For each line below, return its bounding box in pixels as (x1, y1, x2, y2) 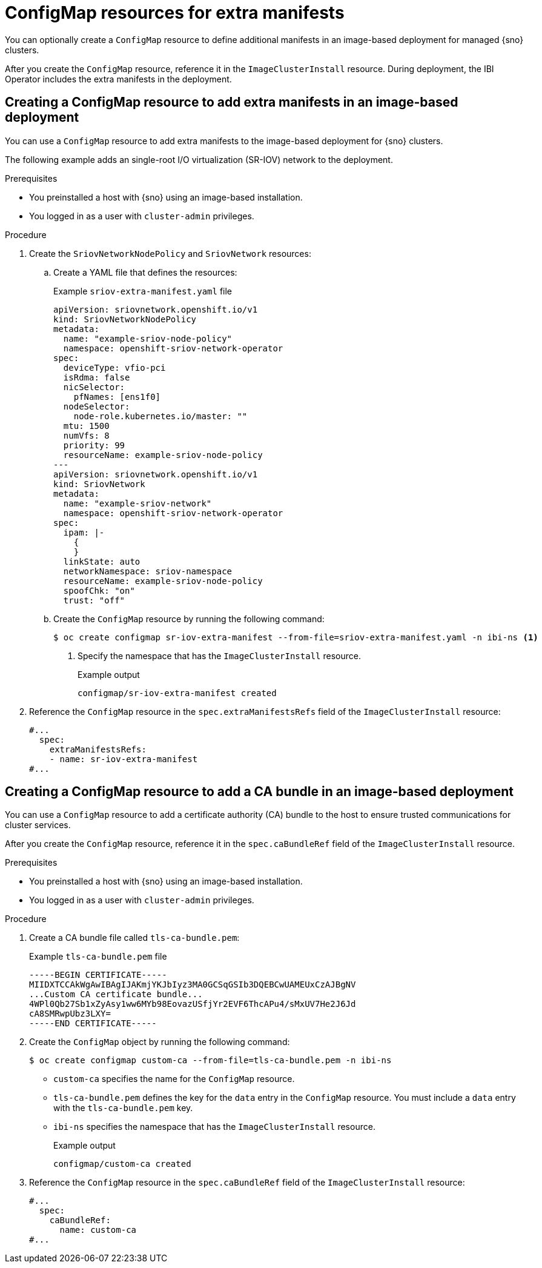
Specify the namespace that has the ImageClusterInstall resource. (78, 650, 361, 661)
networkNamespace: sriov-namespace (63, 566, 233, 576)
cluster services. (5, 820, 71, 831)
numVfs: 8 (63, 430, 110, 440)
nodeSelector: (63, 401, 130, 411)
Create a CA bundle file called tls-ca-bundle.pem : (29, 932, 240, 943)
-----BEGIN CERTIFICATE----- (29, 970, 167, 980)
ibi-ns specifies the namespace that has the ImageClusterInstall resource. (53, 1121, 375, 1132)
